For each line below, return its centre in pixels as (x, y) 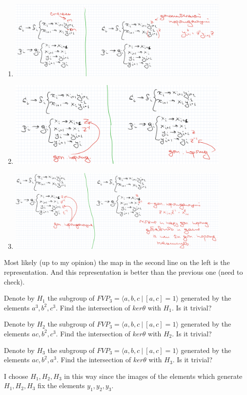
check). (14, 281)
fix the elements (61, 385)
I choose (16, 376)
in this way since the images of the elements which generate (153, 376)
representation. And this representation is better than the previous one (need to (123, 272)
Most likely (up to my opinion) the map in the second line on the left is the (117, 262)
